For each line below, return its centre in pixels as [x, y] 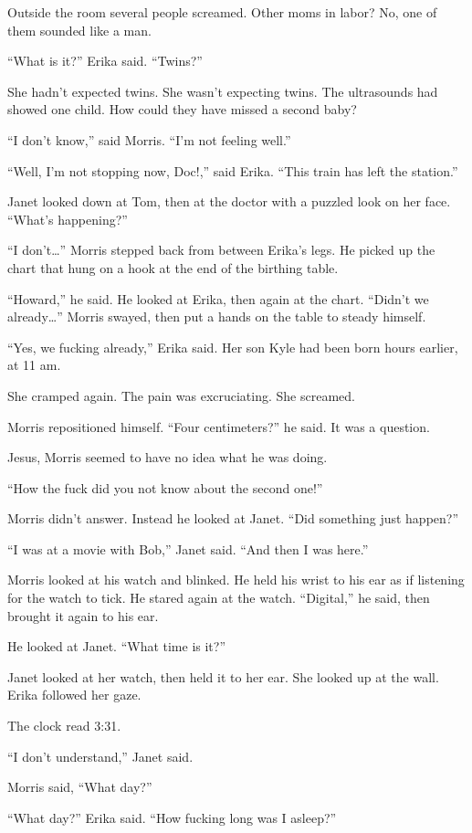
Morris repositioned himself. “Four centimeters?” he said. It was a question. [219, 426]
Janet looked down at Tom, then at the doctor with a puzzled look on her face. [229, 201]
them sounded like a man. [79, 30]
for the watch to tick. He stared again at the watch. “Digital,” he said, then [219, 598]
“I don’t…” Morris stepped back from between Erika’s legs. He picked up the [221, 250]
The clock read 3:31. [64, 726]
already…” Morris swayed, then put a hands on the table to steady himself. [217, 316]
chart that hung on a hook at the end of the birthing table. [173, 267]
